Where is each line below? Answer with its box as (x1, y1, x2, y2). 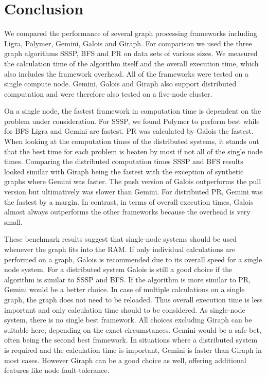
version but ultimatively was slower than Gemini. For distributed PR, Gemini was (4, 186, 263, 197)
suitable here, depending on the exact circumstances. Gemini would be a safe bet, (4, 324, 261, 335)
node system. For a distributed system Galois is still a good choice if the (4, 264, 233, 275)
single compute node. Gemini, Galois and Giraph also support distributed (4, 78, 237, 89)
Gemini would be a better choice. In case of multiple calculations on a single (4, 284, 245, 295)
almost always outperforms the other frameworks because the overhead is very (4, 206, 251, 217)
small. (4, 216, 23, 227)
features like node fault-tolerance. (4, 365, 110, 375)
